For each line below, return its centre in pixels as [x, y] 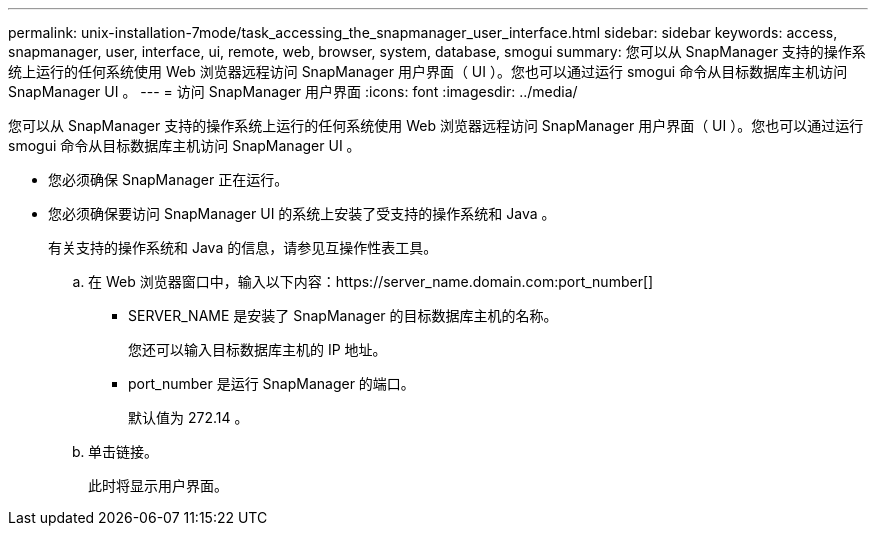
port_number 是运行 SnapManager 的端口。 [271, 383]
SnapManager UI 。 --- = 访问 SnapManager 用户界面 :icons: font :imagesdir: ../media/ [293, 91]
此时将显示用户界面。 [158, 485]
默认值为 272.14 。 [188, 417]
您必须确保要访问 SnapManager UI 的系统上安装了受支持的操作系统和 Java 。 [302, 213]
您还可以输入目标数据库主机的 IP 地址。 [257, 349]
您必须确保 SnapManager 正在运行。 [168, 179]
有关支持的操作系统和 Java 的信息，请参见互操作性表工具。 [243, 247]
